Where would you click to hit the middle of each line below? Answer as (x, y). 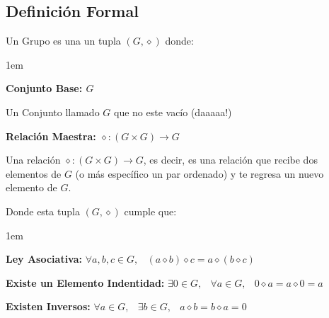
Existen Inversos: (48, 306)
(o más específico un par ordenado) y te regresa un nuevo (200, 173)
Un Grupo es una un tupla (63, 41)
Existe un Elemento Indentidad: (85, 282)
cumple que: (150, 211)
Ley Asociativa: (44, 259)
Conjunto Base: (44, 88)
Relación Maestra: (51, 136)
